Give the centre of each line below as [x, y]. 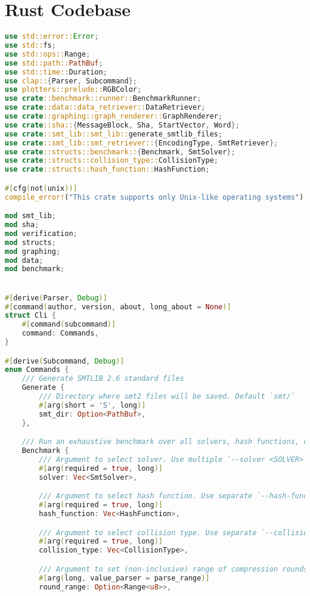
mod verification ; [41, 233]
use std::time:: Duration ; [56, 72]
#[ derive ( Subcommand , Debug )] [65, 361]
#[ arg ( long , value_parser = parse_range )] [124, 578]
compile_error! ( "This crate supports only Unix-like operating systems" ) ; [156, 197]
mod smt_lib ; [30, 216]
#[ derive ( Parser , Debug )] [56, 298]
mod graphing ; [33, 251]
